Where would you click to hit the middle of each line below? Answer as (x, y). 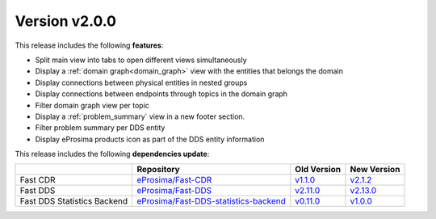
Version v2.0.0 (66, 21)
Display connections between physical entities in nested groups (141, 82)
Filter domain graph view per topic (92, 105)
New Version (375, 170)
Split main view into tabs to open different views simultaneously (141, 60)
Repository (159, 170)
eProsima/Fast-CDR (174, 180)
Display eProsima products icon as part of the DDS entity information (150, 139)
